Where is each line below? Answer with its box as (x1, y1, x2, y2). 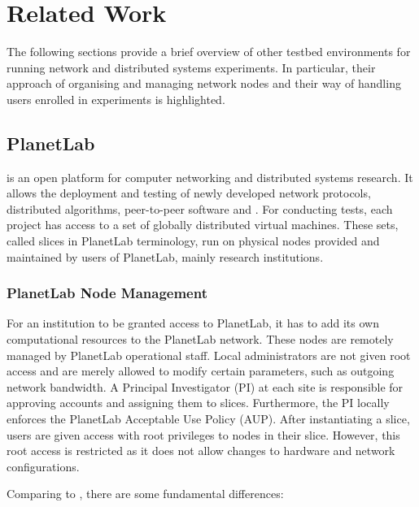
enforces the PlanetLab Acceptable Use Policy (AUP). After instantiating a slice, (7, 410, 410, 427)
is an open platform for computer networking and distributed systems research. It (7, 168, 413, 185)
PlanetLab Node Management (7, 283, 207, 303)
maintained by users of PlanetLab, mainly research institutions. (7, 248, 324, 265)
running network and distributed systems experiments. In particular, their (7, 58, 376, 76)
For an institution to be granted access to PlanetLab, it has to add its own (7, 314, 379, 331)
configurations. (7, 457, 80, 474)
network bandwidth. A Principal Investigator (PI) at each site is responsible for (7, 378, 404, 395)
